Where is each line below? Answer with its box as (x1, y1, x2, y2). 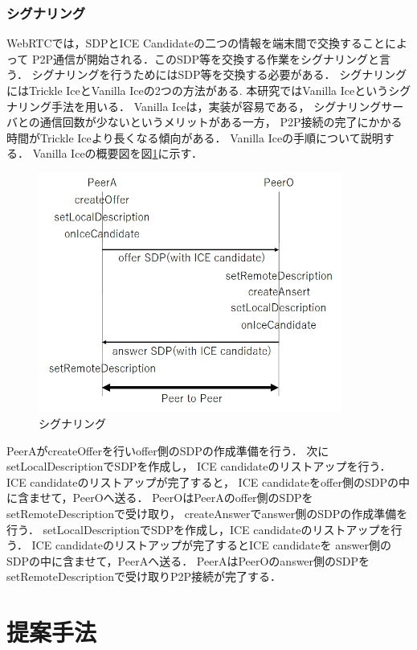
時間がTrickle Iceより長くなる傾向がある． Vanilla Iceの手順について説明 (6, 129, 383, 146)
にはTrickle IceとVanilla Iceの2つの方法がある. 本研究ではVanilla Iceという (6, 82, 389, 98)
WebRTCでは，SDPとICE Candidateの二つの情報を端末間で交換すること (6, 35, 385, 51)
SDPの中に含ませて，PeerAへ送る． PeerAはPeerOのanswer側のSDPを (6, 552, 370, 569)
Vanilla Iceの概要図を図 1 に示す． (32, 145, 203, 162)
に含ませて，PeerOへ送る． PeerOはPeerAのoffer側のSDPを (6, 489, 313, 506)
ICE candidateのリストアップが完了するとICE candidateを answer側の (31, 537, 391, 553)
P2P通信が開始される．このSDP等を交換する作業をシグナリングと (31, 50, 380, 67)
